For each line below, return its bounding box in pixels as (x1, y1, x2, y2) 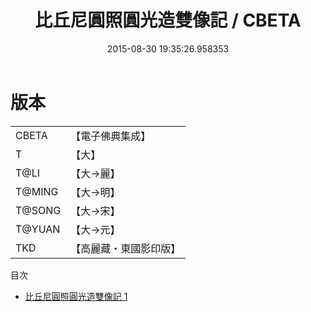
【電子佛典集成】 (70, 129, 152, 143)
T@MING (15, 184, 59, 198)
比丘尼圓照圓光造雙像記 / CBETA (34, 9, 302, 32)
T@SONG (15, 203, 62, 217)
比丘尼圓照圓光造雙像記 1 (24, 290, 128, 302)
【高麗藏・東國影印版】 (70, 241, 182, 255)
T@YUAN (15, 222, 61, 236)
